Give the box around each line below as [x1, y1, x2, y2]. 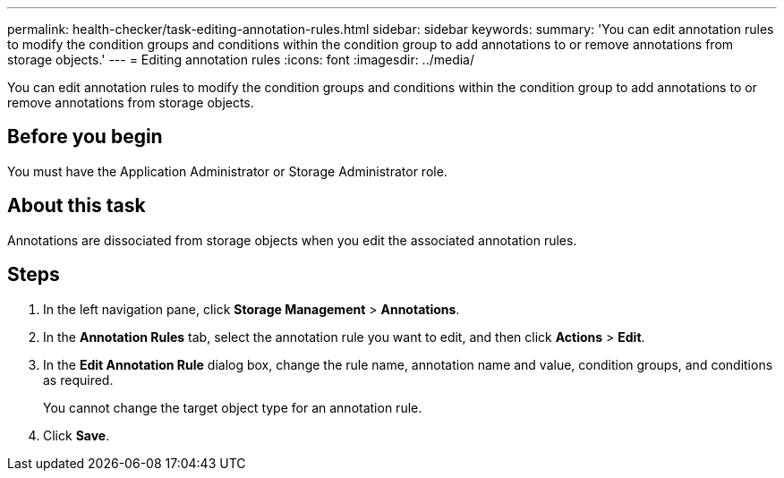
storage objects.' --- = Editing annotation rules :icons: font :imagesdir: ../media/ [7, 52, 475, 67]
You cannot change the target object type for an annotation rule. [43, 399, 422, 415]
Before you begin [7, 125, 163, 149]
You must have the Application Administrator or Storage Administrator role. [7, 163, 447, 179]
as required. [43, 371, 114, 388]
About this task [7, 194, 146, 218]
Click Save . [43, 427, 110, 443]
